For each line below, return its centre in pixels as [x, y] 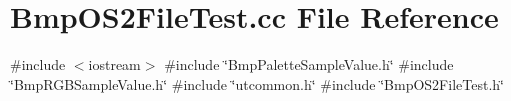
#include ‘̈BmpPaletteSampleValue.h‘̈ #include [309, 64]
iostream [114, 64]
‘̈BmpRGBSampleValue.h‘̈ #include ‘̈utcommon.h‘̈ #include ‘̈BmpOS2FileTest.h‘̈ [257, 83]
